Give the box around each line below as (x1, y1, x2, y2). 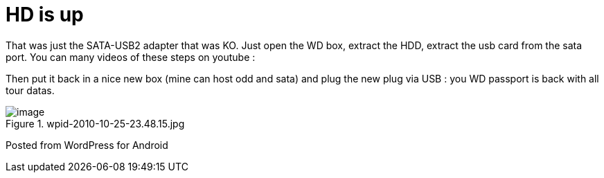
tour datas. (6, 84, 55, 96)
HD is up (6, 3, 84, 26)
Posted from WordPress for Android (6, 139, 168, 151)
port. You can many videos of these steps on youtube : (6, 51, 256, 63)
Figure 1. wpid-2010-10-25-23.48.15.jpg (6, 117, 185, 130)
